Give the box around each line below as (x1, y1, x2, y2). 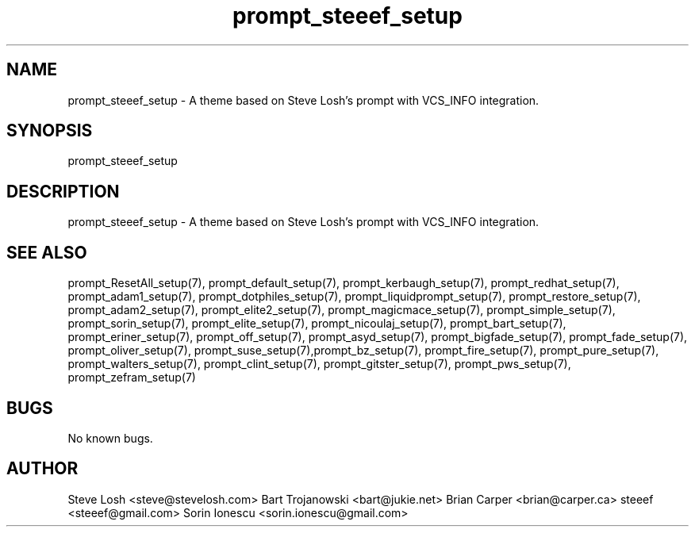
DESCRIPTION (6, 181, 120, 201)
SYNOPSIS (6, 121, 93, 141)
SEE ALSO (6, 242, 87, 263)
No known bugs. (67, 431, 153, 445)
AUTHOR (6, 458, 79, 479)
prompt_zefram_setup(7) (67, 370, 196, 385)
